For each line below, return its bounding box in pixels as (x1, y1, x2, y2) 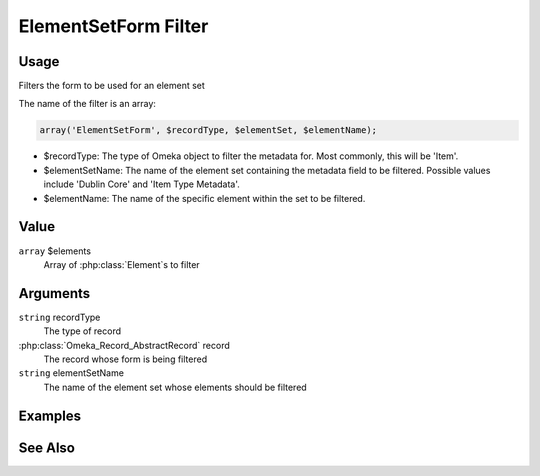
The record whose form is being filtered (43, 353, 208, 365)
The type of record (43, 325, 122, 337)
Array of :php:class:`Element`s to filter (43, 258, 200, 270)
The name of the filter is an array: (18, 98, 157, 110)
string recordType (18, 311, 101, 323)
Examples (18, 407, 82, 424)
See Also (18, 439, 75, 456)
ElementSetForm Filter (18, 15, 209, 37)
